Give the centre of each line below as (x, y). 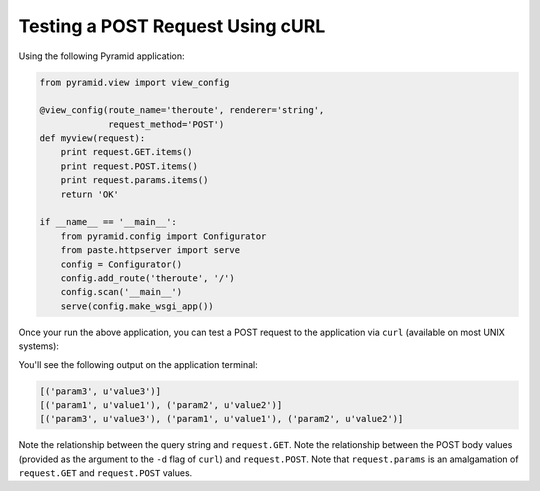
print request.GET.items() (127, 152)
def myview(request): (92, 138)
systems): (39, 346)
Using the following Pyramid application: (101, 56)
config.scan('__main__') (121, 292)
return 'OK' (90, 194)
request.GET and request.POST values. (105, 473)
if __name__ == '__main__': (108, 222)
